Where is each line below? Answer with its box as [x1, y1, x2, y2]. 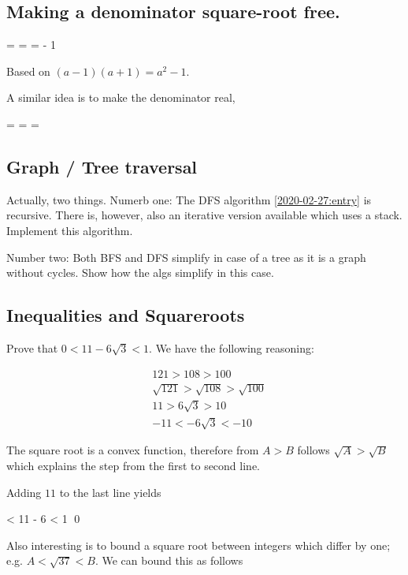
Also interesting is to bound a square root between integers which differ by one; [6, 536, 391, 553]
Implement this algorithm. [6, 222, 133, 238]
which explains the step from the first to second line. [6, 457, 260, 473]
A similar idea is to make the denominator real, [6, 89, 236, 106]
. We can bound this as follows [95, 552, 243, 569]
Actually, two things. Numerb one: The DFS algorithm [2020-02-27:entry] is [6, 191, 372, 207]
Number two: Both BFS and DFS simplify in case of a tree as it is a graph [6, 248, 366, 265]
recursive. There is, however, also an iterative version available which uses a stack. [6, 207, 402, 223]
